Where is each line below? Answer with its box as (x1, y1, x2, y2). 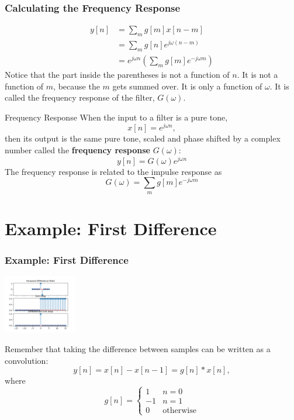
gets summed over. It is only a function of (112, 80, 262, 92)
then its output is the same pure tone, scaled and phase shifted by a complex (5, 132, 281, 144)
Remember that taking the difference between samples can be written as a (5, 342, 271, 354)
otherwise (162, 407, 196, 415)
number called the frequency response (5, 144, 150, 156)
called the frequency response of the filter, (5, 91, 155, 104)
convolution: (5, 354, 49, 366)
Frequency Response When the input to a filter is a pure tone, (5, 111, 228, 123)
